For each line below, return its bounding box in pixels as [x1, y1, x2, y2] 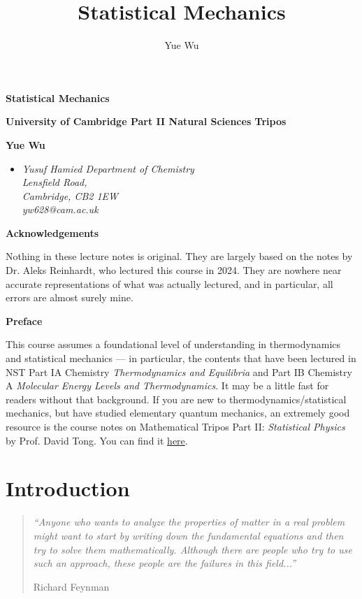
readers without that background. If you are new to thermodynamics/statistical [6, 391, 347, 406]
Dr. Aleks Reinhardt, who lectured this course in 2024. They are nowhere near [6, 263, 342, 277]
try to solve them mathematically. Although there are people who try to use [33, 542, 352, 556]
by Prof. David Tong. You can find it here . [6, 433, 188, 447]
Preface [6, 313, 43, 328]
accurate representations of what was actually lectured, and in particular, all [6, 276, 333, 291]
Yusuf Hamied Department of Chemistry [22, 161, 194, 175]
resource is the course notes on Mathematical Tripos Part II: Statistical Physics [6, 419, 345, 433]
